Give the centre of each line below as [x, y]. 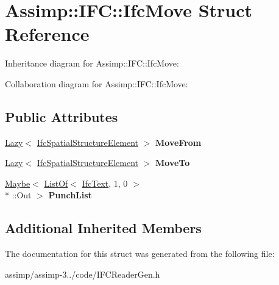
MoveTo [173, 163]
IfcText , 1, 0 [105, 183]
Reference [47, 34]
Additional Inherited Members [103, 228]
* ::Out [18, 195]
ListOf [56, 183]
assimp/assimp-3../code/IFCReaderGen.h [83, 274]
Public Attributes [62, 116]
